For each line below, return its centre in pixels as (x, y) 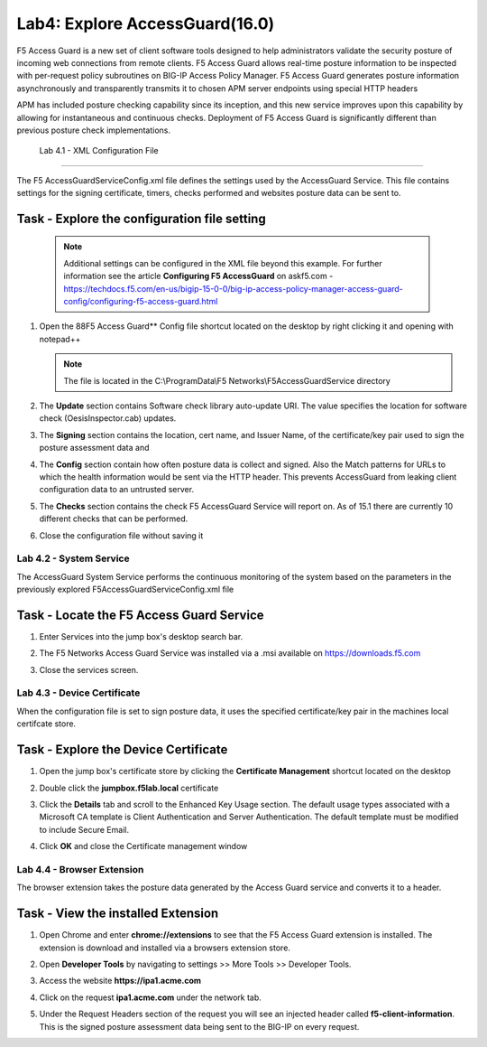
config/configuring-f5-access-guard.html (141, 302)
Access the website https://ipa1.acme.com (120, 981)
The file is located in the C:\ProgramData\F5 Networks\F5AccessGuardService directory (227, 380)
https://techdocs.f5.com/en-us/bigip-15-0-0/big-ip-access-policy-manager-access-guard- (233, 288)
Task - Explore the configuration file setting (141, 218)
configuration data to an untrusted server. (116, 490)
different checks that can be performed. (114, 519)
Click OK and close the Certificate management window (143, 846)
